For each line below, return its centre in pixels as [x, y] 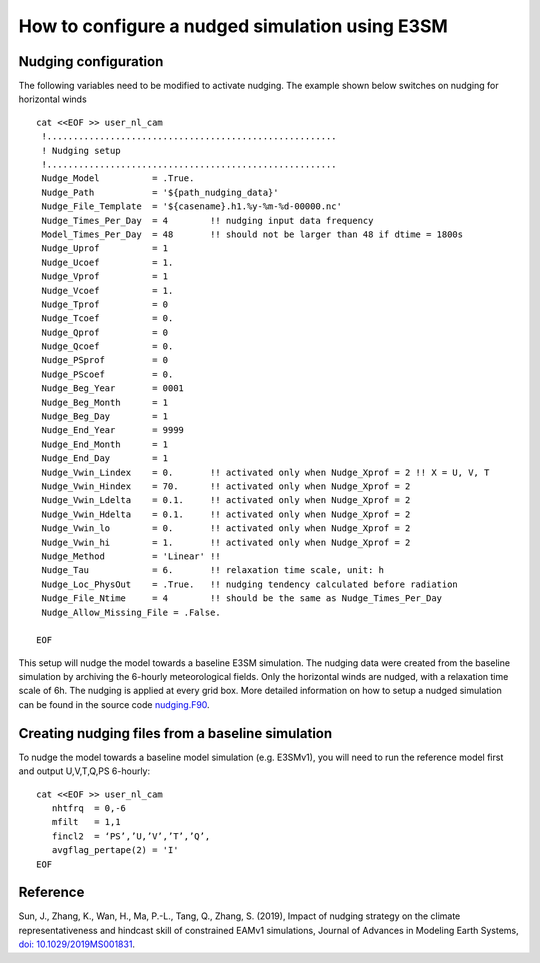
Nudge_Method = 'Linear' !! [131, 556]
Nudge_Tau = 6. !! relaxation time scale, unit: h [213, 570]
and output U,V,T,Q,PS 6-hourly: [84, 771]
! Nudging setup [81, 150]
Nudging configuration [91, 61]
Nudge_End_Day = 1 [105, 458]
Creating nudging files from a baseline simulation [175, 733]
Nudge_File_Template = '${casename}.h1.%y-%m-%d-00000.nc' [191, 206]
